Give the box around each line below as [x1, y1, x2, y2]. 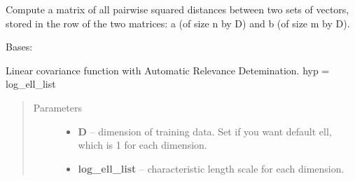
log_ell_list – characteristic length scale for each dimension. [78, 161, 344, 175]
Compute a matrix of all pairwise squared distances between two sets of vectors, [6, 2, 349, 16]
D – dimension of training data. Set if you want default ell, [78, 123, 332, 138]
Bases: [6, 39, 33, 54]
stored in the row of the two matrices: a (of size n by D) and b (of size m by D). [6, 15, 350, 30]
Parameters [33, 100, 82, 114]
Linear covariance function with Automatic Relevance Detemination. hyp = [6, 62, 330, 77]
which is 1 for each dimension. [78, 138, 207, 152]
